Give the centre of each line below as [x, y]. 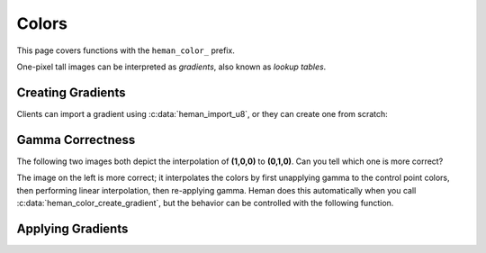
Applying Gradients [72, 228]
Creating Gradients [71, 92]
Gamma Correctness [76, 140]
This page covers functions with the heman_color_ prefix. [126, 50]
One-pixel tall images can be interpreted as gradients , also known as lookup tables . [171, 67]
